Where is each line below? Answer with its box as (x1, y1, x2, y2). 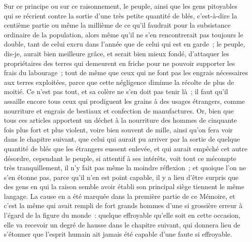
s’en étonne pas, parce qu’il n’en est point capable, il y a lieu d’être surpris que (4, 172, 238, 182)
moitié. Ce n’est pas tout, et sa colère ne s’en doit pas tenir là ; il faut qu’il (4, 86, 228, 97)
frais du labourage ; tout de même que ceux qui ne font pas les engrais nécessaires (4, 67, 248, 78)
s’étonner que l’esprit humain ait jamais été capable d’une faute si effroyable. (4, 229, 232, 239)
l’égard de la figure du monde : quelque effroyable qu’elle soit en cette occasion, (4, 210, 240, 220)
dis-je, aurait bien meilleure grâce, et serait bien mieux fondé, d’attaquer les (4, 48, 229, 58)
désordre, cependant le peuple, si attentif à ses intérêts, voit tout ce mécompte (4, 153, 236, 163)
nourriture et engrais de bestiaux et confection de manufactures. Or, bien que (4, 105, 234, 115)
